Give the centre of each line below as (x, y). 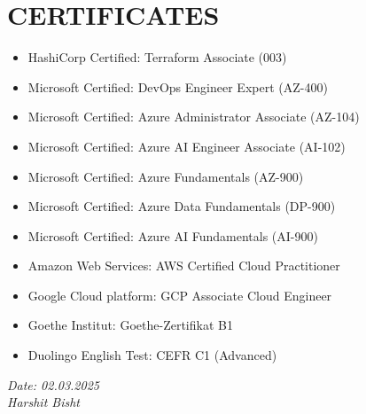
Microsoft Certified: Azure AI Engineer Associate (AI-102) (187, 146)
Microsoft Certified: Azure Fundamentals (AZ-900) (166, 176)
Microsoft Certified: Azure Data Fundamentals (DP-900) (182, 206)
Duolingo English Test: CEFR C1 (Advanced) (152, 355)
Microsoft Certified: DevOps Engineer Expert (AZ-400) (178, 86)
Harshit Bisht (43, 402)
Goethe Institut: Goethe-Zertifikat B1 (130, 325)
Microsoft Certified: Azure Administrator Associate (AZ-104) (194, 117)
